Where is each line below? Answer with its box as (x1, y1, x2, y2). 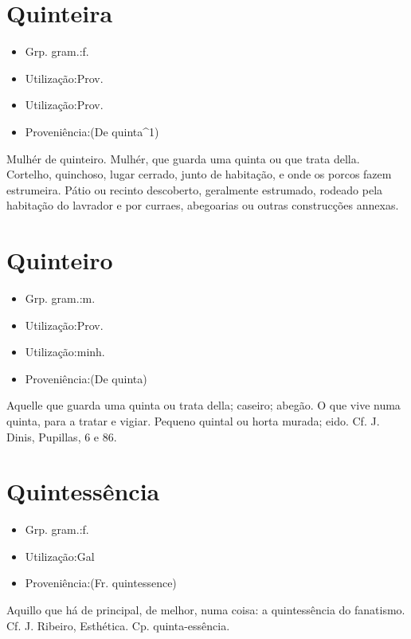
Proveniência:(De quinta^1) (25, 123, 159, 139)
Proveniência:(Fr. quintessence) (25, 574, 177, 591)
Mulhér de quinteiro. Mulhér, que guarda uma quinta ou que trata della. (6, 150, 360, 167)
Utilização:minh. (25, 343, 105, 360)
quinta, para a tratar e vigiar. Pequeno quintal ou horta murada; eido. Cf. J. (6, 412, 380, 429)
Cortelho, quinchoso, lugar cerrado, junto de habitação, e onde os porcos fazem (6, 166, 392, 182)
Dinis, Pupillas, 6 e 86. (6, 428, 117, 445)
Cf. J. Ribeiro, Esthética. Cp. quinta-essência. (6, 617, 230, 633)
